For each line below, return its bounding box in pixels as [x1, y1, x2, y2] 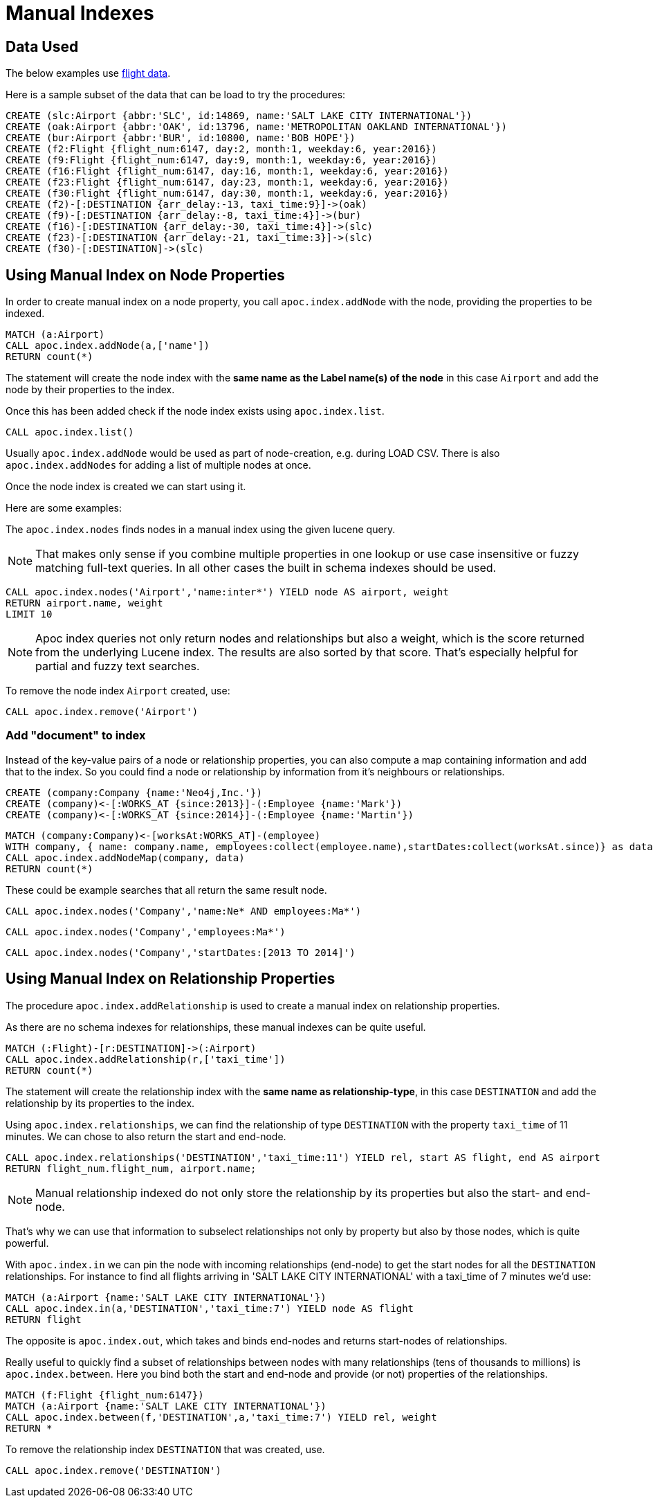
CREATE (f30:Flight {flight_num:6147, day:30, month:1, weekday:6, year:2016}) [6, 188, 449, 199]
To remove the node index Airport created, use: [6, 685, 230, 697]
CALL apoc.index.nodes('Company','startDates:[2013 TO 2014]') [6, 946, 356, 958]
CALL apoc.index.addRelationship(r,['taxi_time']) [6, 1053, 286, 1065]
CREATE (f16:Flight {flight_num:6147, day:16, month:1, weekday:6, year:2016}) [6, 165, 449, 177]
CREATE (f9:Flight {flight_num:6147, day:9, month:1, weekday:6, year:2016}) [6, 154, 437, 166]
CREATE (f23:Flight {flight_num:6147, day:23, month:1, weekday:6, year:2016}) [6, 177, 449, 188]
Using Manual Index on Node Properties [6, 266, 285, 284]
